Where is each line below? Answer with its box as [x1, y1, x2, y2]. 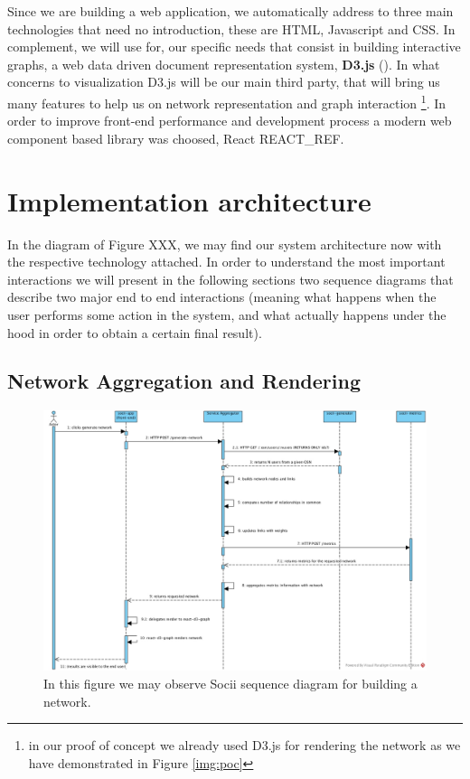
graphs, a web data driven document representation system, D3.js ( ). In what [7, 54, 440, 73]
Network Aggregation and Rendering [7, 367, 361, 395]
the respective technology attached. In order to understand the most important [7, 252, 446, 271]
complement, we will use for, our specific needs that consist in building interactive [7, 37, 461, 56]
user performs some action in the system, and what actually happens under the [7, 305, 446, 324]
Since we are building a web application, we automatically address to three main [7, 2, 454, 20]
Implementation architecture [7, 182, 371, 219]
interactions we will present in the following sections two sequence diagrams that [7, 269, 454, 288]
